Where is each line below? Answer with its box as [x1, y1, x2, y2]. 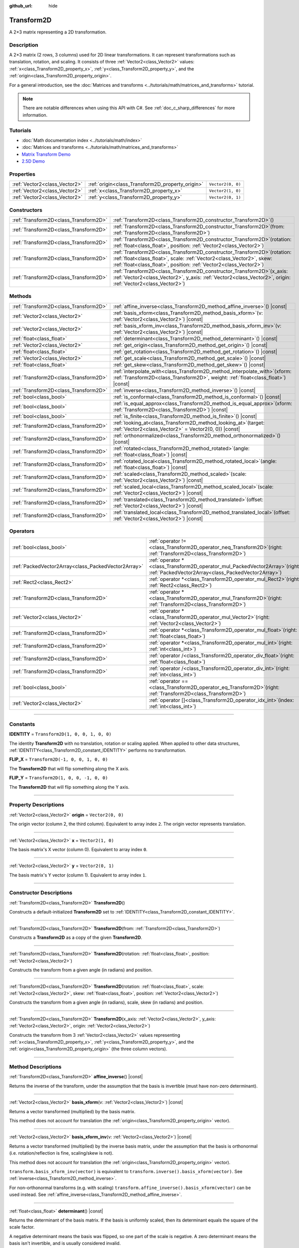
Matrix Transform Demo [21, 151, 71, 157]
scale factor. [9, 1224, 35, 1230]
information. [22, 112, 48, 118]
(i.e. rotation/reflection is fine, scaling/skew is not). [9, 1150, 114, 1156]
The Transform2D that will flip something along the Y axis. [9, 784, 130, 790]
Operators [9, 528, 35, 535]
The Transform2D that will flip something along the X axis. [9, 765, 130, 771]
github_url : [9, 3, 32, 8]
